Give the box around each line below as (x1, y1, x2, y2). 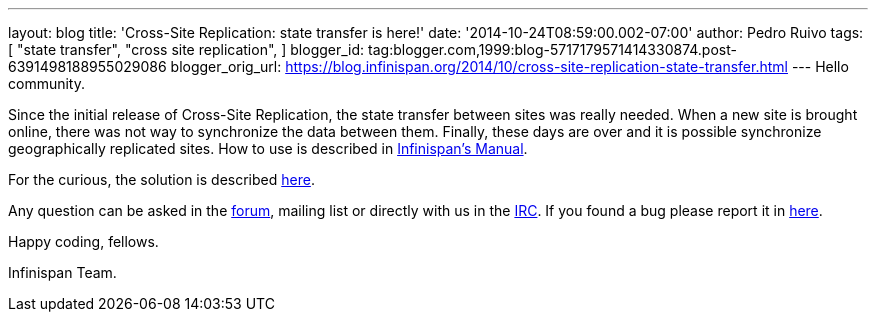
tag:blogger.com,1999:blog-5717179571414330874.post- (368, 41, 737, 58)
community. (8, 75, 85, 92)
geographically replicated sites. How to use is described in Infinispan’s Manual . (8, 140, 528, 157)
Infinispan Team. (8, 264, 117, 281)
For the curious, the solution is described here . (8, 171, 315, 188)
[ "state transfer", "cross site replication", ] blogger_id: (8, 41, 365, 58)
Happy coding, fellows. (8, 233, 159, 250)
